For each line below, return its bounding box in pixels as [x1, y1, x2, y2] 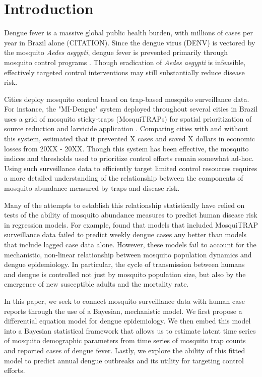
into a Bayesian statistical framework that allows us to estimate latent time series [4, 325, 256, 336]
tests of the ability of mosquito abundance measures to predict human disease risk [4, 209, 257, 220]
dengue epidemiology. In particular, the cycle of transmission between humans [4, 259, 245, 270]
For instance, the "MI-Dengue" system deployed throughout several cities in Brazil [4, 103, 258, 114]
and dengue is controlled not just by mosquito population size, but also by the [4, 268, 246, 279]
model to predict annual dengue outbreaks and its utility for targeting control [4, 355, 244, 365]
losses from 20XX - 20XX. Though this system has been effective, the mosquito [4, 143, 249, 153]
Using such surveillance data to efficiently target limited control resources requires [4, 163, 257, 173]
